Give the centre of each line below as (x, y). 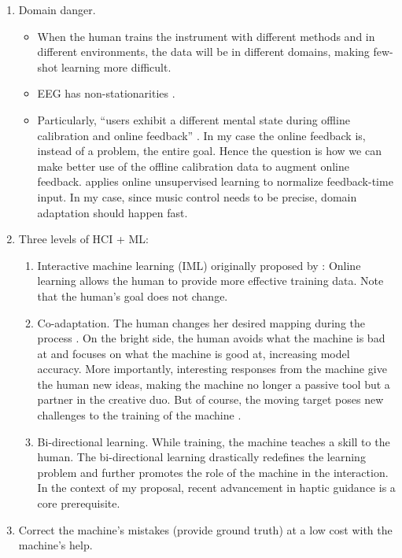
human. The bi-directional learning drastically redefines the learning (201, 457)
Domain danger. (57, 9)
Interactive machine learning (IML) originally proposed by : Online (199, 265)
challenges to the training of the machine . (139, 415)
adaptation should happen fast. (112, 212)
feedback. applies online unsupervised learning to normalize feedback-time (215, 181)
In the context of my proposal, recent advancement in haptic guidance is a (216, 488)
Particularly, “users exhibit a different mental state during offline (194, 119)
